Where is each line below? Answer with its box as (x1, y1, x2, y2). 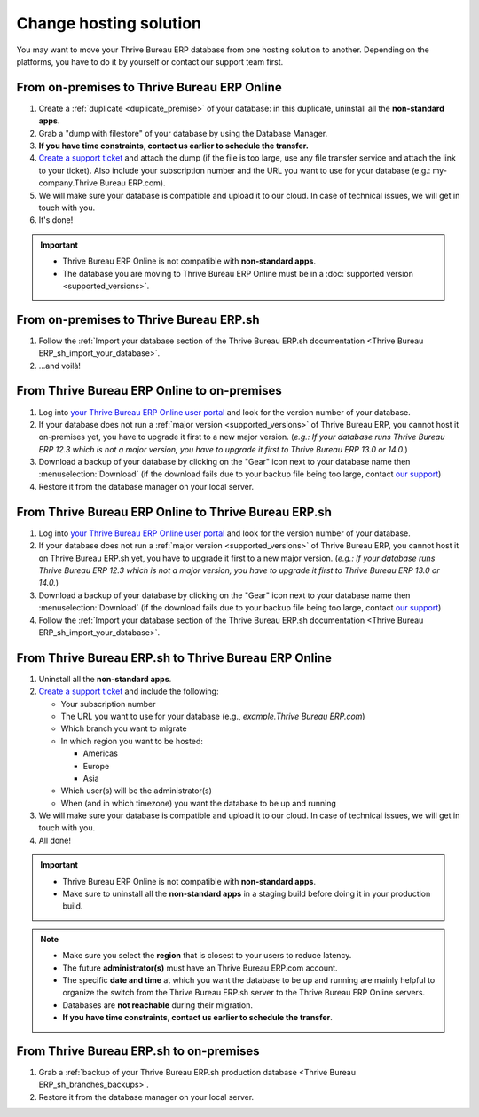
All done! (38, 835, 71, 846)
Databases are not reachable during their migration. (62, 999, 253, 1011)
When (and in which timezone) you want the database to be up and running (60, 798, 337, 808)
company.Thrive (38, 177, 98, 188)
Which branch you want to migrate (60, 723, 187, 734)
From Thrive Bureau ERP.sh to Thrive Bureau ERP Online (16, 650, 333, 665)
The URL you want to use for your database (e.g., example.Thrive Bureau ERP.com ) (60, 711, 365, 721)
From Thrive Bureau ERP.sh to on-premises (16, 1043, 261, 1058)
